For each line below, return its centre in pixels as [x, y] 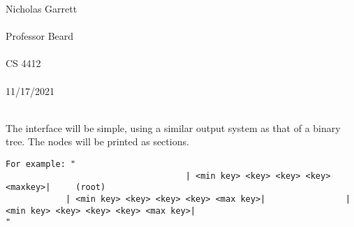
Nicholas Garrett [42, 8]
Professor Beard [40, 36]
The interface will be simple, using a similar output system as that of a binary [173, 127]
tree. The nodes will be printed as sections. [97, 141]
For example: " [41, 164]
